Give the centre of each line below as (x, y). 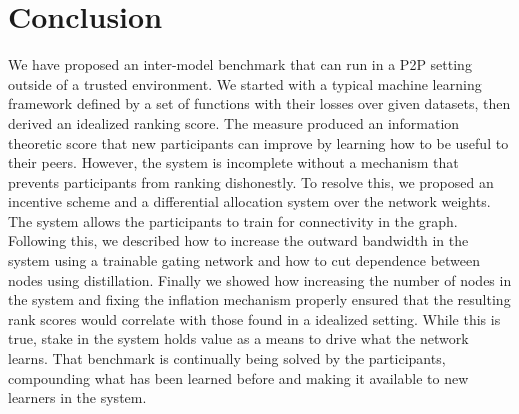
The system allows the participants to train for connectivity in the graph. (233, 220)
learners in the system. (77, 397)
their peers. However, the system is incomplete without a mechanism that (233, 162)
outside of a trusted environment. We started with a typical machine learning (245, 83)
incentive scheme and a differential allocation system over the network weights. (249, 201)
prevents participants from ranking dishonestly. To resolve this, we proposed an (251, 181)
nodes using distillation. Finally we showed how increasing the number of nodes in (260, 279)
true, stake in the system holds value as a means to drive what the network (238, 338)
